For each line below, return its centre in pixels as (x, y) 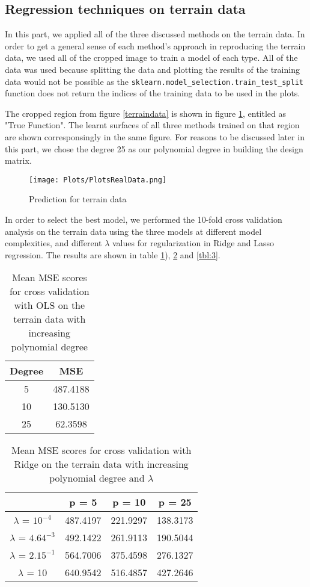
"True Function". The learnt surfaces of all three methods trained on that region (152, 125)
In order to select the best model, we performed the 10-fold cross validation (144, 219)
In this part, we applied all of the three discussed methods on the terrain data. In (155, 34)
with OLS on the (50, 305)
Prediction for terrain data (78, 199)
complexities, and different (53, 243)
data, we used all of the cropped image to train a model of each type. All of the (151, 57)
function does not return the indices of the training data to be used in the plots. (153, 93)
